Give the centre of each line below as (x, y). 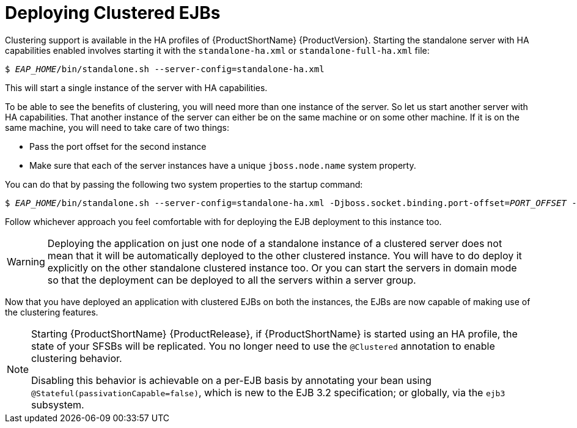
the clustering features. (52, 312)
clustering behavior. (77, 358)
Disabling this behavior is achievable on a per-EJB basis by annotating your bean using (231, 380)
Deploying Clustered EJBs (113, 13)
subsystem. (58, 404)
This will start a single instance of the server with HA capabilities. (136, 87)
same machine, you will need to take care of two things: (117, 127)
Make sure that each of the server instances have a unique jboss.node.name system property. (223, 165)
